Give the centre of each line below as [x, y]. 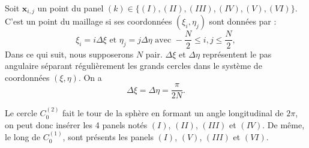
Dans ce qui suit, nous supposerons [69, 54]
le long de [23, 137]
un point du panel [70, 8]
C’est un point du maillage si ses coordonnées [88, 21]
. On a [90, 77]
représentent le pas [237, 54]
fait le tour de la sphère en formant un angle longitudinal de [173, 113]
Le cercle [21, 113]
